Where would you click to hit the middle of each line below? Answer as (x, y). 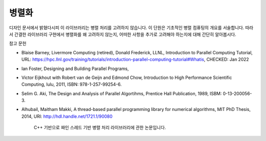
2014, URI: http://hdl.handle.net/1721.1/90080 (67, 116)
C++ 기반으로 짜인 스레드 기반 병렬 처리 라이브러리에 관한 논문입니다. (100, 128)
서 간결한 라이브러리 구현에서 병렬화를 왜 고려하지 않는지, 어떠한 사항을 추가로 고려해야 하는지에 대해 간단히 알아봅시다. (123, 34)
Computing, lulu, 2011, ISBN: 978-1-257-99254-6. (72, 84)
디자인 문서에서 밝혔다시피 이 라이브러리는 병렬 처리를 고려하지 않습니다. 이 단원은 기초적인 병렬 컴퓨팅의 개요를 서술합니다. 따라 (131, 28)
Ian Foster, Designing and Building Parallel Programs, (75, 69)
